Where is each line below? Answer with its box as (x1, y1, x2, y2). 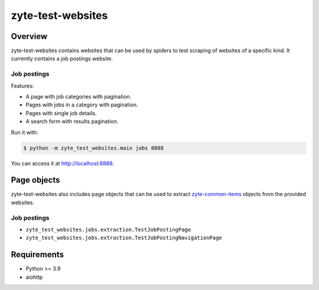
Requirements (11, 250, 64, 260)
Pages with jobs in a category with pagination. (25, 101, 138, 109)
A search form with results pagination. (25, 118, 119, 125)
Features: (11, 82, 34, 89)
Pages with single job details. (25, 109, 97, 116)
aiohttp (25, 273, 43, 281)
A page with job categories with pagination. (25, 93, 132, 100)
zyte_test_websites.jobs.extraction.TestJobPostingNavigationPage (25, 234, 223, 242)
